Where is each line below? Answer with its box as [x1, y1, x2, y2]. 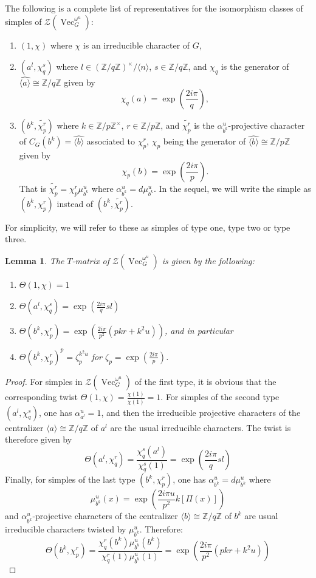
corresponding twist [5, 390, 78, 403]
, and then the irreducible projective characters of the [101, 406, 301, 418]
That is [19, 182, 47, 194]
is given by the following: [162, 254, 255, 267]
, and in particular [165, 324, 233, 337]
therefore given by [5, 433, 72, 446]
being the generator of [163, 135, 246, 148]
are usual [244, 509, 278, 522]
